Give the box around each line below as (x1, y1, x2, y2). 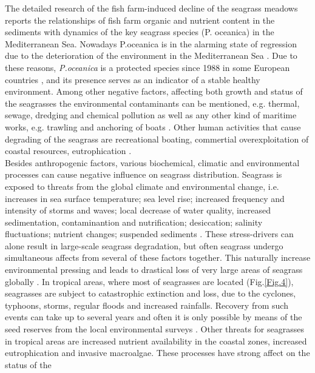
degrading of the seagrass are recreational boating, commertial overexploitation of (5, 132, 309, 145)
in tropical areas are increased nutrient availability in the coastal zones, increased (5, 334, 307, 347)
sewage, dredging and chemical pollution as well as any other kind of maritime (5, 109, 297, 121)
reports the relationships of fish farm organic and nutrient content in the (5, 13, 275, 26)
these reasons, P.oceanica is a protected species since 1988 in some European (5, 61, 290, 73)
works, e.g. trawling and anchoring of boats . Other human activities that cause (5, 120, 301, 133)
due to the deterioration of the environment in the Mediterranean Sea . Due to (5, 49, 297, 62)
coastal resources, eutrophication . (5, 144, 132, 157)
